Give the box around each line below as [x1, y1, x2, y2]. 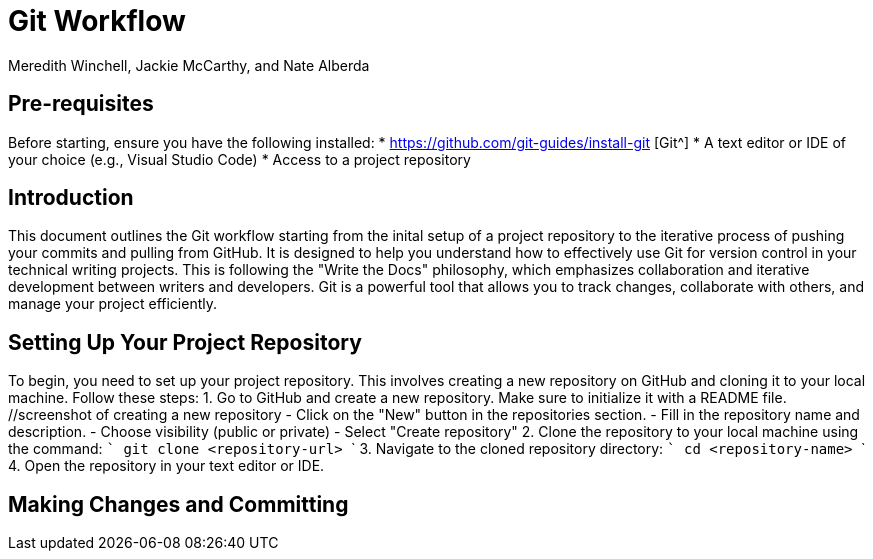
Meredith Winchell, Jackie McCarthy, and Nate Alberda [8, 56, 370, 74]
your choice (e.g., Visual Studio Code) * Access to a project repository [8, 150, 471, 168]
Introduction [8, 185, 134, 211]
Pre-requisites [8, 91, 154, 117]
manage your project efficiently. [8, 295, 218, 313]
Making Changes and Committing [8, 491, 349, 517]
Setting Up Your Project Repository [8, 329, 362, 355]
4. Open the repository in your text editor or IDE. [8, 457, 325, 475]
